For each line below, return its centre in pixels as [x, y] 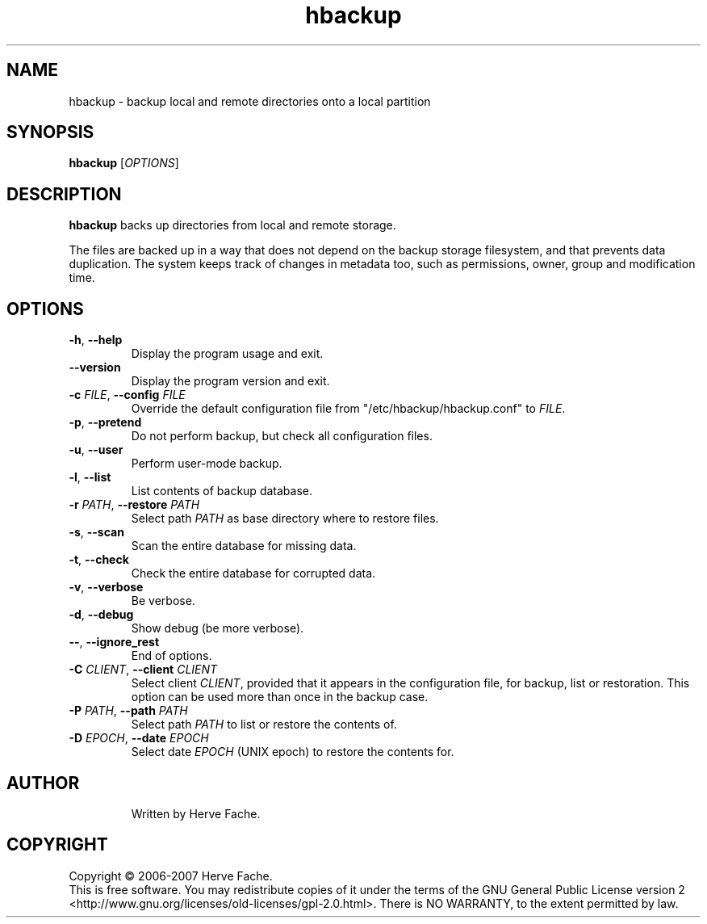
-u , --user [96, 450]
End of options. [172, 656]
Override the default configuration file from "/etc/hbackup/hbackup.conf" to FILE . [348, 409]
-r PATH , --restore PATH [134, 505]
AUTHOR [43, 783]
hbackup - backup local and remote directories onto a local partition [250, 101]
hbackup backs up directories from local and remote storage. [232, 225]
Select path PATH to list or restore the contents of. [264, 724]
